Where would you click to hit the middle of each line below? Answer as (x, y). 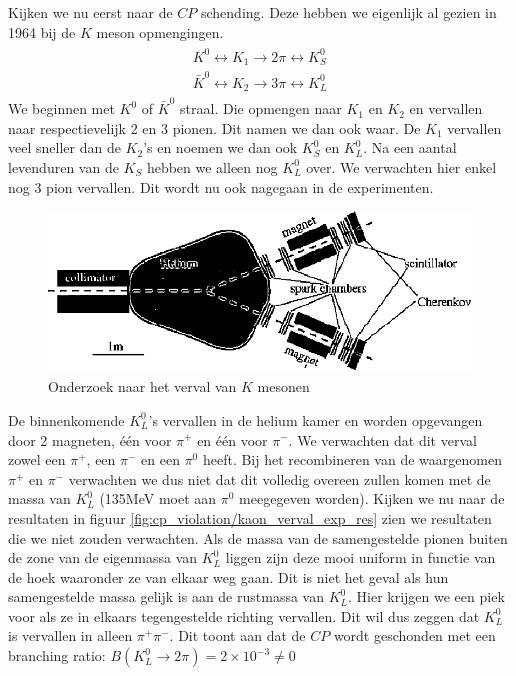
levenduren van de (63, 166)
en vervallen (446, 108)
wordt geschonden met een (414, 635)
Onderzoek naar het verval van (142, 386)
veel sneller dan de (64, 147)
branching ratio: (57, 655)
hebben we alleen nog (212, 166)
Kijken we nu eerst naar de (90, 12)
